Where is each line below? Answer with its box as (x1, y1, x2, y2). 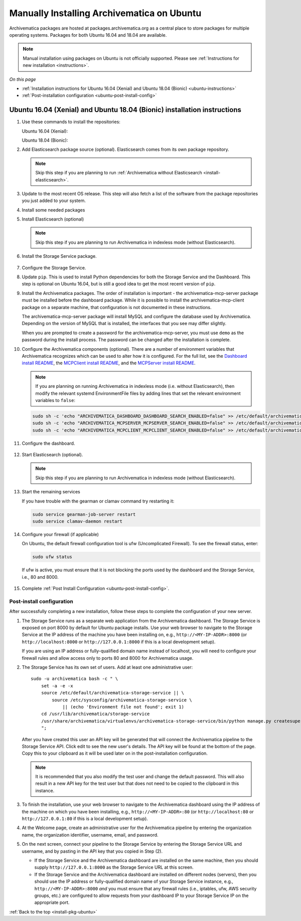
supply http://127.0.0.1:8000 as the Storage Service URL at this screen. (34, 864, 194, 870)
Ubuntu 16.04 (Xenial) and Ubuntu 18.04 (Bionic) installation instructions (9, 106, 242, 114)
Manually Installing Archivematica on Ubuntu (9, 8, 202, 19)
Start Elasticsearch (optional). (22, 452, 83, 458)
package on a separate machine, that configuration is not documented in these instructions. (22, 304, 212, 310)
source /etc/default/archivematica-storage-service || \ (41, 690, 184, 696)
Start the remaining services (22, 489, 80, 495)
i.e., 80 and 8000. (22, 574, 59, 580)
